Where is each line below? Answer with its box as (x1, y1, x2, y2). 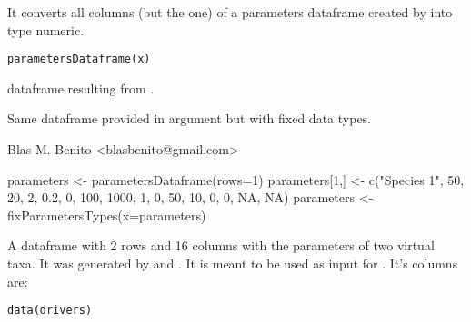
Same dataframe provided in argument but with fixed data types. (7, 109, 372, 128)
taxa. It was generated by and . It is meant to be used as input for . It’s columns (7, 254, 458, 272)
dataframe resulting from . (7, 78, 155, 97)
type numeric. (7, 20, 85, 39)
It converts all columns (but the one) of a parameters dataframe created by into (7, 3, 453, 21)
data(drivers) (7, 304, 93, 317)
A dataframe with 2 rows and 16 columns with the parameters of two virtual (7, 236, 435, 255)
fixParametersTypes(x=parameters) (7, 205, 206, 224)
